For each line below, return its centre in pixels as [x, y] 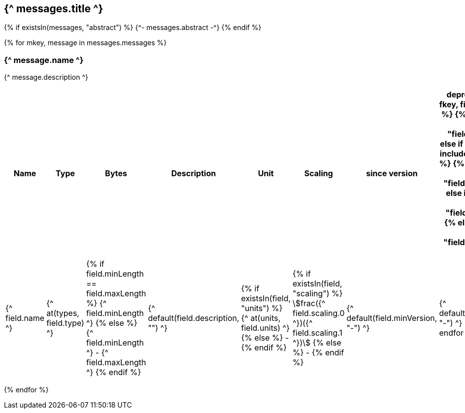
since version [392, 174]
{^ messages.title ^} [54, 9]
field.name [25, 318]
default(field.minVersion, [392, 318]
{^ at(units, [261, 318]
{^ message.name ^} [44, 60]
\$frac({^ [309, 303]
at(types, [63, 313]
